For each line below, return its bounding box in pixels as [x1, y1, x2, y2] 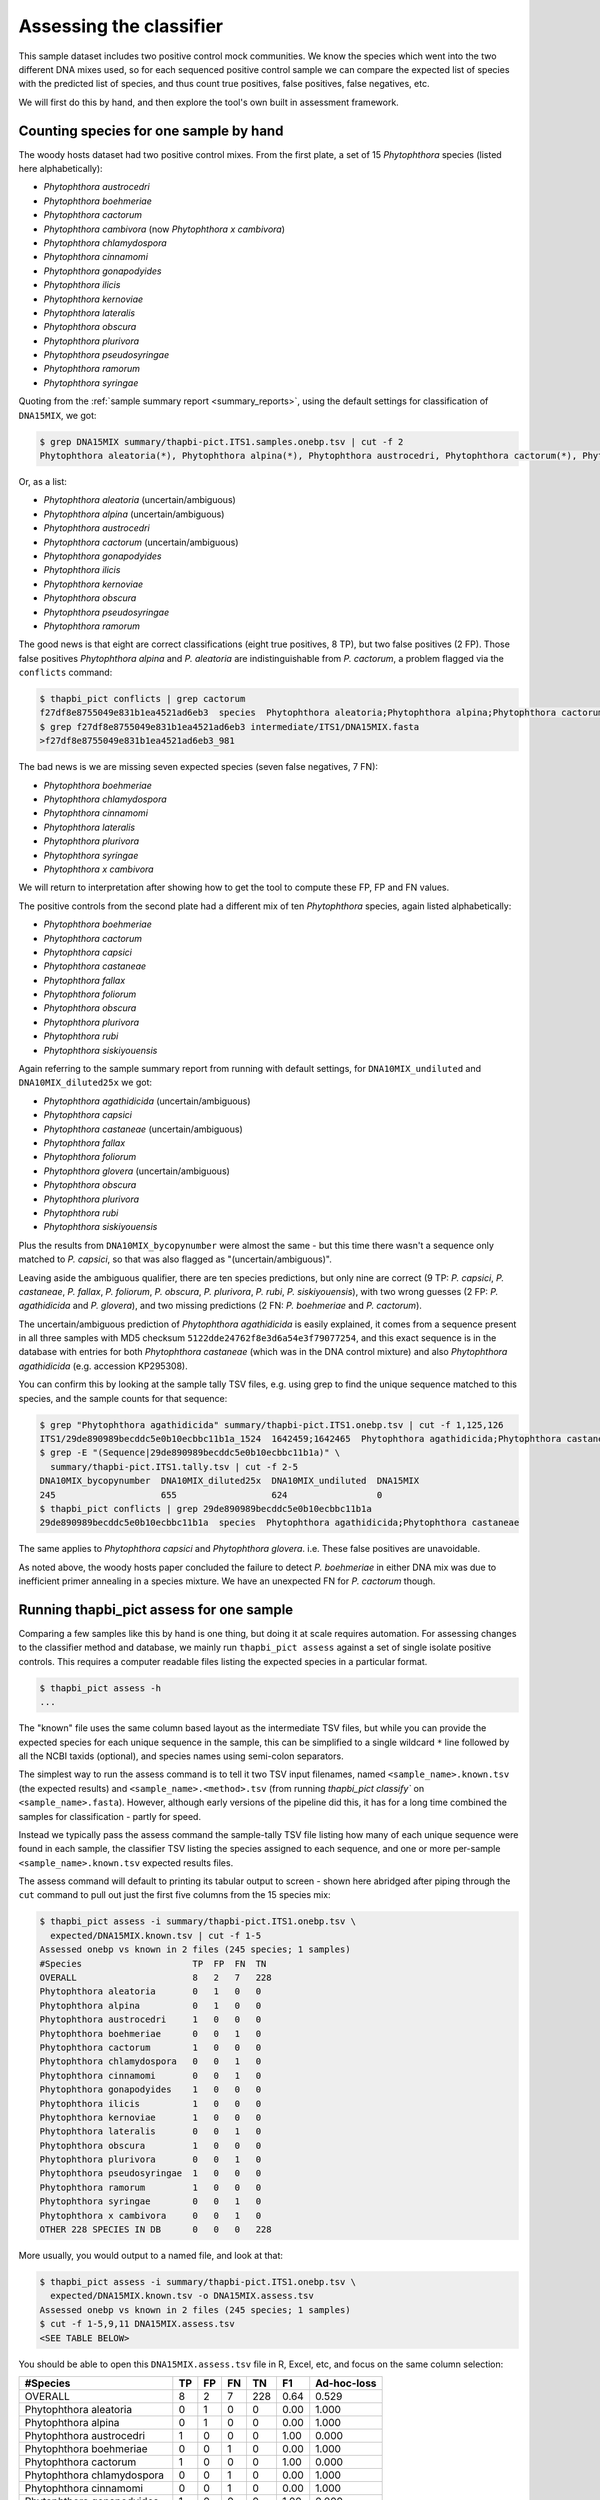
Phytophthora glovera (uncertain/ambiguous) [43, 1165, 230, 1177]
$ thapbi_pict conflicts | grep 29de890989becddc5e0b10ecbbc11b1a [39, 1503, 372, 1514]
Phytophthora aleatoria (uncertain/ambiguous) [43, 494, 237, 506]
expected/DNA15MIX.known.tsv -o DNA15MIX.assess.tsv [50, 2290, 314, 2302]
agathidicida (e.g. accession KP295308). [18, 1360, 189, 1372]
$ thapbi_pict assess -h [39, 1682, 162, 1694]
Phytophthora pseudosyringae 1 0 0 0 [39, 2168, 262, 2179]
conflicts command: [18, 666, 113, 679]
